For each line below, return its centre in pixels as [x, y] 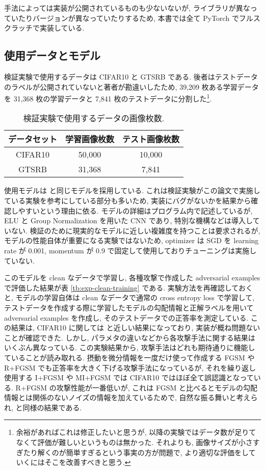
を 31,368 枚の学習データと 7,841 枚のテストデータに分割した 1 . [108, 98]
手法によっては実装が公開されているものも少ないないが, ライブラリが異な [127, 8]
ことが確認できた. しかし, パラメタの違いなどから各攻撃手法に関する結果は [130, 337]
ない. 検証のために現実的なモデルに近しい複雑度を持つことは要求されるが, [136, 230]
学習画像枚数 [90, 139]
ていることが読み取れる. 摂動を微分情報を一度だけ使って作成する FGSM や [129, 357]
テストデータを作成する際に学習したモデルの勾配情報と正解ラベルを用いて [129, 307]
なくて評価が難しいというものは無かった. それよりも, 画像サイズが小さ [134, 442]
